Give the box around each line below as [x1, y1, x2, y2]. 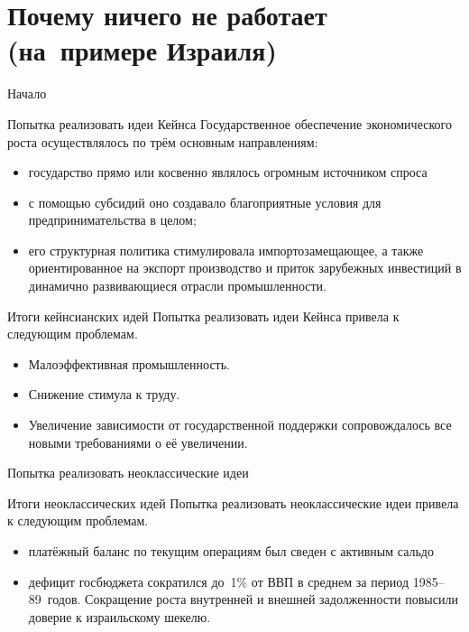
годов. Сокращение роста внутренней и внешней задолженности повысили [47, 590, 458, 609]
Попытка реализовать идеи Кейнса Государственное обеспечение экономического [7, 114, 452, 133]
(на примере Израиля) [7, 32, 277, 69]
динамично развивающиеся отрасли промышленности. [28, 276, 326, 295]
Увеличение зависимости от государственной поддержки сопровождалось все [28, 415, 452, 434]
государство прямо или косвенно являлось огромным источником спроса [28, 163, 428, 181]
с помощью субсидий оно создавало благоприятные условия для [28, 192, 382, 211]
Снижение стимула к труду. [28, 385, 180, 404]
